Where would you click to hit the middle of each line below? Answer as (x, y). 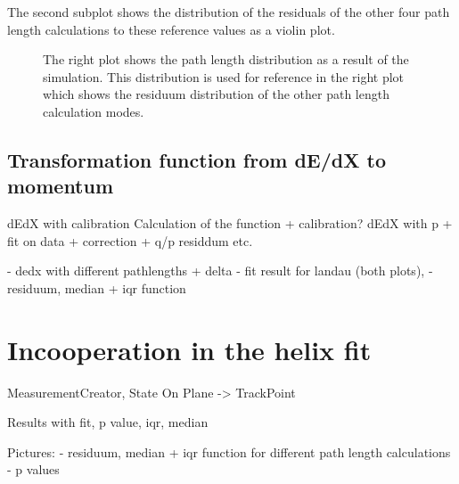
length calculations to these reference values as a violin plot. (171, 29)
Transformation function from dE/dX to (197, 159)
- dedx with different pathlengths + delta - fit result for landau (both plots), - (220, 271)
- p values (33, 469)
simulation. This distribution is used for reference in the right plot (224, 76)
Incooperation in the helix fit (189, 349)
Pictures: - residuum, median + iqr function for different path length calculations (229, 451)
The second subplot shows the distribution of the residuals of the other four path (229, 12)
